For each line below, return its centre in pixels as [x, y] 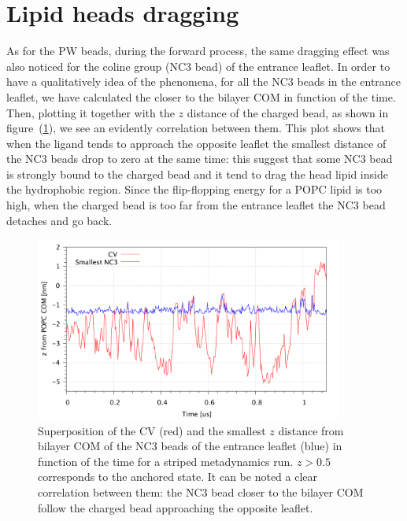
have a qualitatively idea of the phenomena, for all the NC [147, 81]
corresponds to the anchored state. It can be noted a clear [178, 477]
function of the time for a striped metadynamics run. [166, 461]
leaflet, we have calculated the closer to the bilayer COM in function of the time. [201, 96]
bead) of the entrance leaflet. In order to [292, 66]
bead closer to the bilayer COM [287, 492]
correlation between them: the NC [120, 492]
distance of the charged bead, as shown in [288, 112]
